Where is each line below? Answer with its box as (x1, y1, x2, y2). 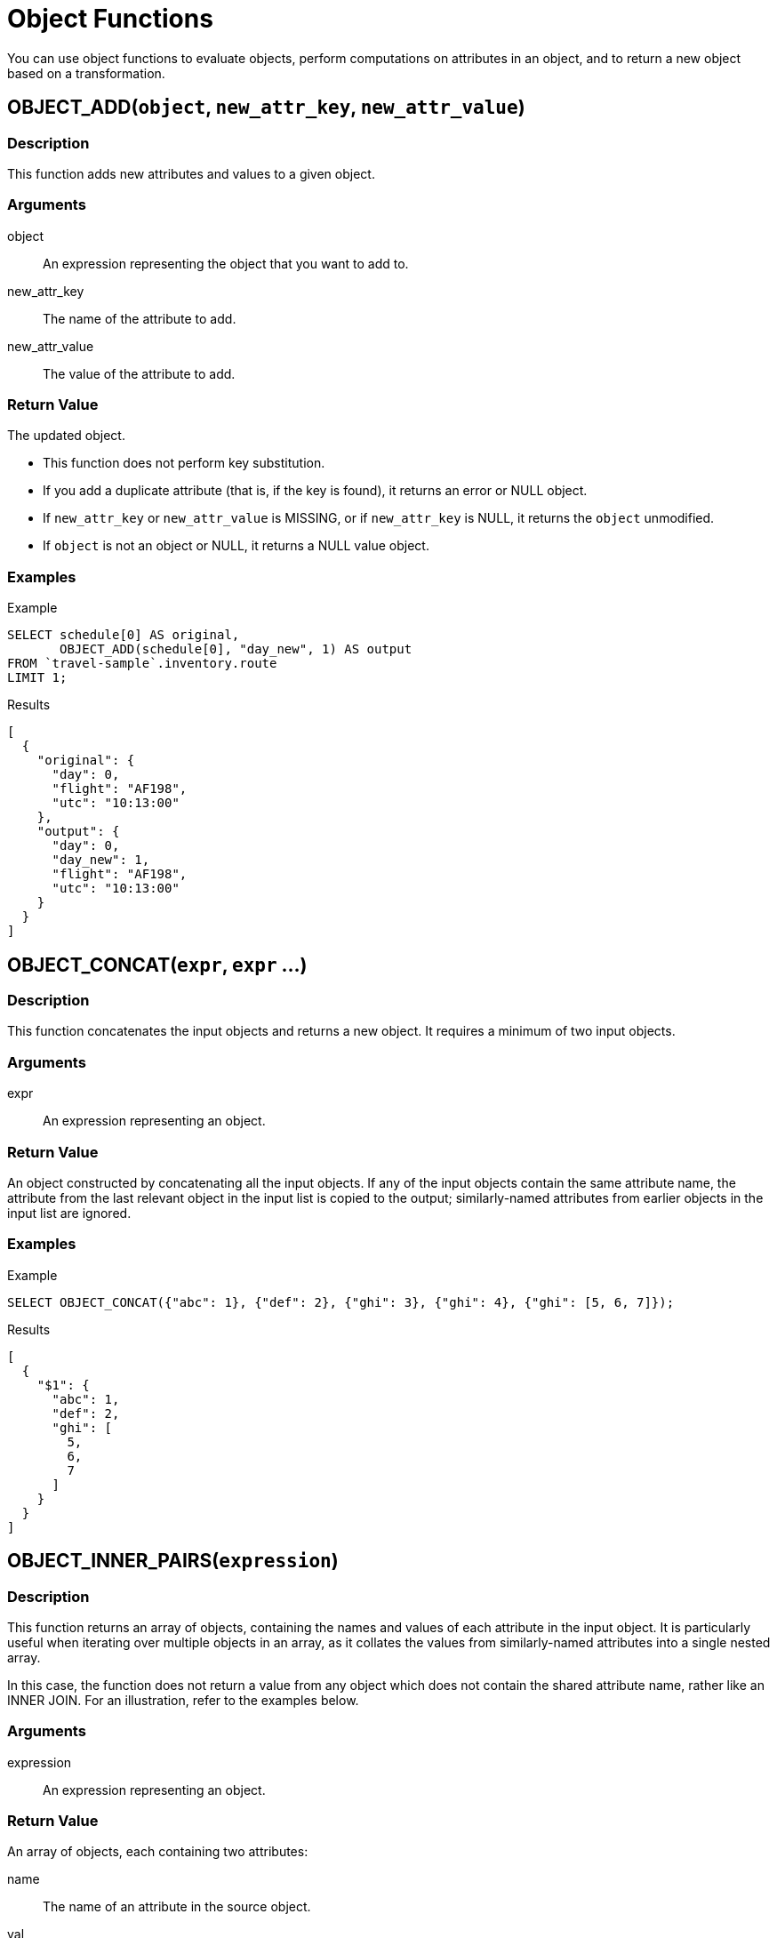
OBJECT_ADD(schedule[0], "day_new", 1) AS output (60, 642, 413, 657)
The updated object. (7, 428, 125, 444)
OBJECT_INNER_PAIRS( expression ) (7, 1550, 339, 1573)
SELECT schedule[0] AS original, (7, 628, 240, 643)
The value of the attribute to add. (43, 365, 236, 381)
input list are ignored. (7, 1205, 132, 1221)
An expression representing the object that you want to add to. (43, 255, 409, 271)
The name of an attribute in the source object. (43, 1899, 311, 1915)
